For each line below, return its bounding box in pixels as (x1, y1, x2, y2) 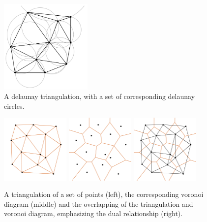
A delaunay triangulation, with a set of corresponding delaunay (4, 91, 195, 101)
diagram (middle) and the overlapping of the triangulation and (4, 198, 193, 209)
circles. (4, 100, 25, 111)
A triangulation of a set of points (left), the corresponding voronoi (4, 189, 204, 199)
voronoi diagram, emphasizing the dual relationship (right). (4, 208, 183, 219)
